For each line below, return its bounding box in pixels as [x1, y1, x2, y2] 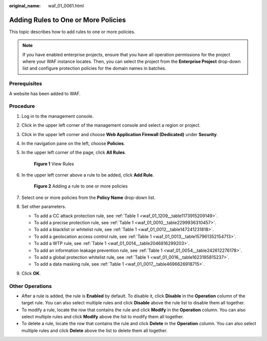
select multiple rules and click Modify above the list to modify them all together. [21, 314, 184, 320]
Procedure [9, 103, 35, 110]
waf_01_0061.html [48, 3, 84, 8]
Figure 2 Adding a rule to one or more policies [34, 183, 128, 189]
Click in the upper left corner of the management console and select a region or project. [21, 122, 201, 128]
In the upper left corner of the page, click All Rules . [21, 149, 126, 155]
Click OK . [21, 270, 41, 276]
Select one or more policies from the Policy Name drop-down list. [21, 195, 156, 200]
